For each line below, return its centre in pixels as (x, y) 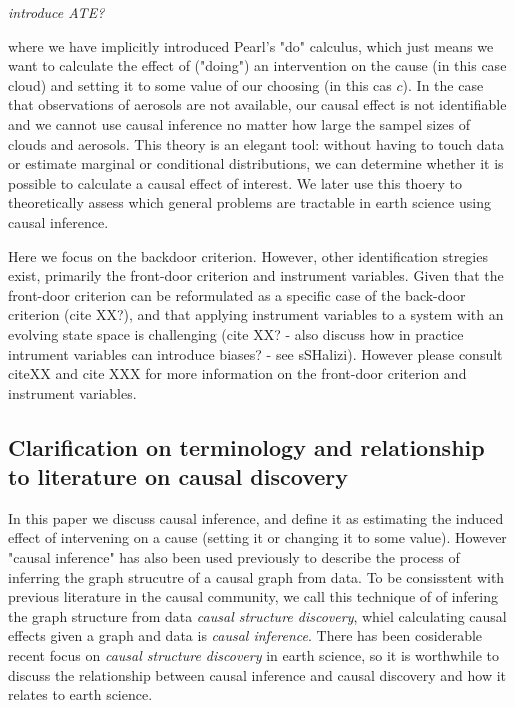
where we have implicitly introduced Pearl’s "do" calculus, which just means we (251, 45)
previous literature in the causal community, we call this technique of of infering (253, 596)
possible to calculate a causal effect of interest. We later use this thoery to (235, 182)
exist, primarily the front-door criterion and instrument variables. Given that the (256, 275)
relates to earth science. (80, 694)
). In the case (443, 84)
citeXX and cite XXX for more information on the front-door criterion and (237, 373)
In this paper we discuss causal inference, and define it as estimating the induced (256, 517)
